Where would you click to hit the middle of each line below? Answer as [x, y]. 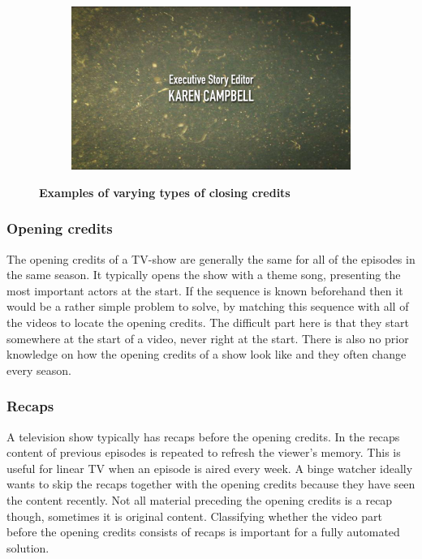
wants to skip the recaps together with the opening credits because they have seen [211, 484]
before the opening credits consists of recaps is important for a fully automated [203, 532]
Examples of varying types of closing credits [165, 192]
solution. [28, 547]
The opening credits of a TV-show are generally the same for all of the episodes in [211, 258]
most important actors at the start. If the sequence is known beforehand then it [205, 290]
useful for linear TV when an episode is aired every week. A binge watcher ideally [210, 468]
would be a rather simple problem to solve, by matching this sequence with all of [208, 306]
